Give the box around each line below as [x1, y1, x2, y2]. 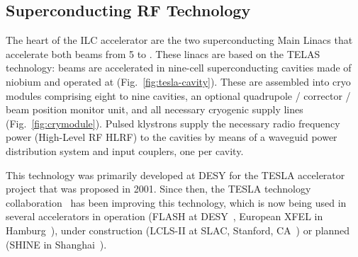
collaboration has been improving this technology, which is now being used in [6, 195, 347, 210]
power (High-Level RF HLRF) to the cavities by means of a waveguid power [6, 130, 337, 144]
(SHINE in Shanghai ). [6, 236, 107, 251]
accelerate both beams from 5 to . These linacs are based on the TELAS [6, 46, 320, 61]
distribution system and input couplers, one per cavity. [6, 143, 244, 158]
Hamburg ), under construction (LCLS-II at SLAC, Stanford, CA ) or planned [6, 222, 350, 237]
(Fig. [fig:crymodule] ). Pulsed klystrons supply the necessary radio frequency [6, 115, 340, 130]
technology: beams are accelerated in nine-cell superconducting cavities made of [6, 60, 352, 75]
